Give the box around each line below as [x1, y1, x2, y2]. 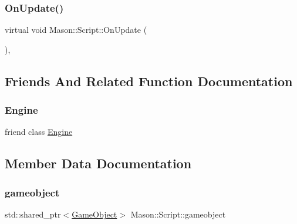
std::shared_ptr [5, 208, 61, 220]
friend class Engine [5, 125, 73, 138]
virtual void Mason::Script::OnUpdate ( [5, 23, 147, 36]
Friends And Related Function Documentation [5, 72, 293, 90]
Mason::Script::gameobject [130, 208, 226, 220]
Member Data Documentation [5, 154, 192, 172]
